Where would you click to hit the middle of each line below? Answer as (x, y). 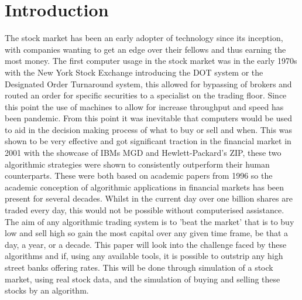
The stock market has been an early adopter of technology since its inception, (144, 38)
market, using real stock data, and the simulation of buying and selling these (143, 279)
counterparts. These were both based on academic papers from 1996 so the (139, 175)
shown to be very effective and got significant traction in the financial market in (148, 141)
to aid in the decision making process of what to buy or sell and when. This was (148, 129)
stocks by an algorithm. (47, 290)
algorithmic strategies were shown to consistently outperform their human (137, 164)
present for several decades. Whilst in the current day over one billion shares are (149, 198)
